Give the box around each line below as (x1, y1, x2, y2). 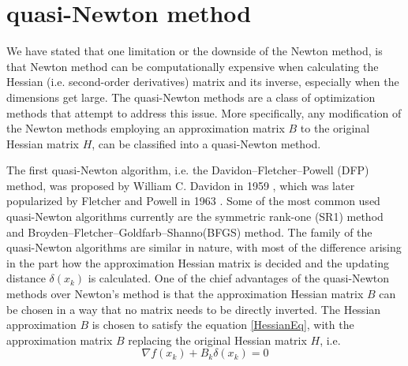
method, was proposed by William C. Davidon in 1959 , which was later (6, 177, 355, 193)
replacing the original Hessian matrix (128, 331, 307, 348)
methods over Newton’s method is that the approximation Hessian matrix (6, 286, 364, 302)
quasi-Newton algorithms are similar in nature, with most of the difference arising (6, 239, 402, 256)
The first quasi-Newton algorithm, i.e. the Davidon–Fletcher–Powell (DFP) (6, 162, 369, 178)
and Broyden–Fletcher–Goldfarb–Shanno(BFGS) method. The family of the (6, 223, 372, 240)
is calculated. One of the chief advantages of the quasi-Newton (88, 270, 390, 286)
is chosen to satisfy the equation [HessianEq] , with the (92, 316, 354, 333)
